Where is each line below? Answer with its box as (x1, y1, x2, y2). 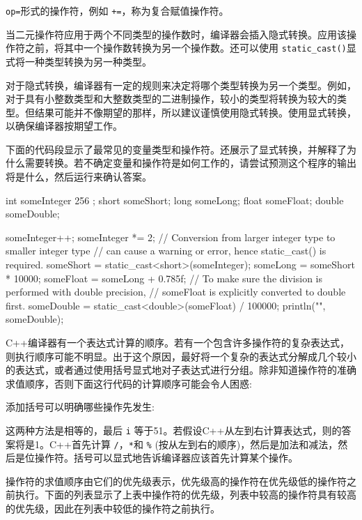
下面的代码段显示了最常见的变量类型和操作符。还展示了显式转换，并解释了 (6, 142, 347, 156)
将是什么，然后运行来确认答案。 (6, 169, 152, 184)
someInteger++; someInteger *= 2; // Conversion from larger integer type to (6, 229, 336, 244)
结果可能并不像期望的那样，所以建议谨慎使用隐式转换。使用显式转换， (34, 105, 356, 119)
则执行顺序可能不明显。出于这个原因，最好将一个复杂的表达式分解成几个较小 (6, 349, 356, 363)
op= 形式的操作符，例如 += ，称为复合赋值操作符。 (6, 3, 229, 17)
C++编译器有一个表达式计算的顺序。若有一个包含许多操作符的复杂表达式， (6, 335, 349, 349)
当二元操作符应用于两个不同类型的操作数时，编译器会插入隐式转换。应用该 (6, 26, 347, 41)
